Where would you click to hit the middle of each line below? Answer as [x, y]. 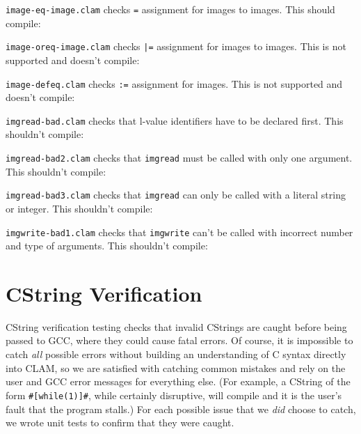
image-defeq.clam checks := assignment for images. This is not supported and [174, 83]
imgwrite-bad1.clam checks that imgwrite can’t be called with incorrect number [179, 232]
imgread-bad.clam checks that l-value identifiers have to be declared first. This [175, 120]
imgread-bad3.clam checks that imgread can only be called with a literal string [176, 195]
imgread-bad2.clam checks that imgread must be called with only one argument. [179, 157]
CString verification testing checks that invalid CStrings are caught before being [176, 326]
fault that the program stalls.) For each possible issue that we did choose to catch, [181, 409]
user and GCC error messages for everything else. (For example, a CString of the [178, 381]
